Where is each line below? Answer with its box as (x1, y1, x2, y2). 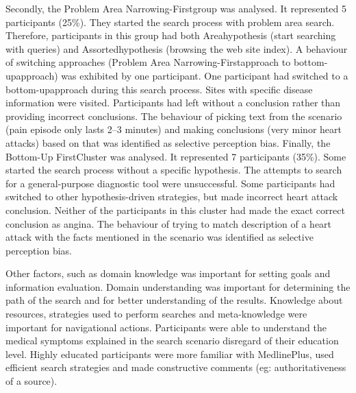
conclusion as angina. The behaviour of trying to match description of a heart (5, 216, 332, 230)
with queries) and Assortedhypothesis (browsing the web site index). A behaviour (5, 41, 348, 56)
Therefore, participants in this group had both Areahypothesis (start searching (5, 28, 336, 43)
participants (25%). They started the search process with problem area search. (5, 14, 335, 29)
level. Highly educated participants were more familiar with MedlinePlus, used (5, 346, 334, 361)
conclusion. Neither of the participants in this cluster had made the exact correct (5, 202, 345, 217)
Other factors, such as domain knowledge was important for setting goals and (5, 266, 331, 281)
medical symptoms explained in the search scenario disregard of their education (5, 333, 339, 348)
